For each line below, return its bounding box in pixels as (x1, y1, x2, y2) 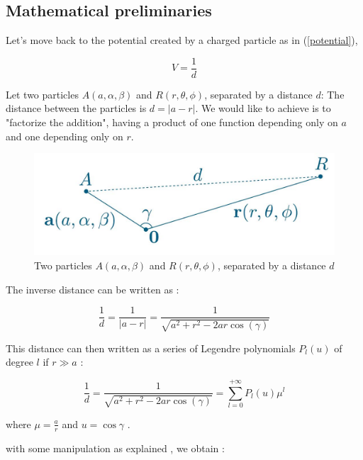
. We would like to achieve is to (195, 101, 331, 116)
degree (6, 354, 33, 369)
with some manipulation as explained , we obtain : (6, 440, 225, 455)
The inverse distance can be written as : (6, 281, 179, 296)
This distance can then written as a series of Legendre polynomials (6, 340, 296, 355)
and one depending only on (6, 128, 123, 143)
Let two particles (6, 86, 79, 101)
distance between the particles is (6, 101, 147, 116)
